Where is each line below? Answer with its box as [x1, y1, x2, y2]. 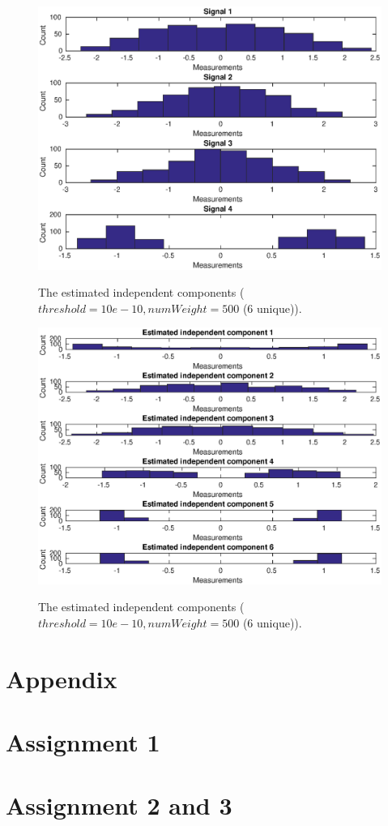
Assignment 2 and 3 [6, 789, 232, 822]
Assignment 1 [6, 725, 160, 759]
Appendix [6, 661, 117, 695]
